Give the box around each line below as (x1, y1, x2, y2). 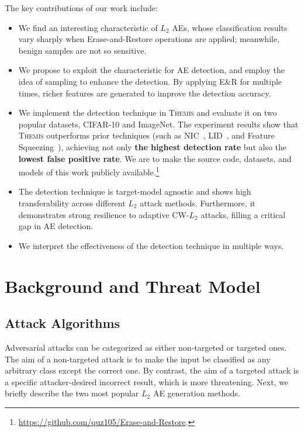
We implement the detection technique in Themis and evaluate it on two (18, 106, 277, 119)
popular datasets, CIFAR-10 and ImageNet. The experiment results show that (18, 117, 299, 130)
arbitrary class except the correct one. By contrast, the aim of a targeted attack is (5, 364, 299, 376)
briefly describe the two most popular (5, 387, 139, 399)
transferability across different (18, 196, 126, 209)
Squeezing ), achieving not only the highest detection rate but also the (18, 140, 287, 153)
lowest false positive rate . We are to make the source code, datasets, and (18, 152, 292, 164)
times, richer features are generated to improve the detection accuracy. (18, 87, 271, 99)
